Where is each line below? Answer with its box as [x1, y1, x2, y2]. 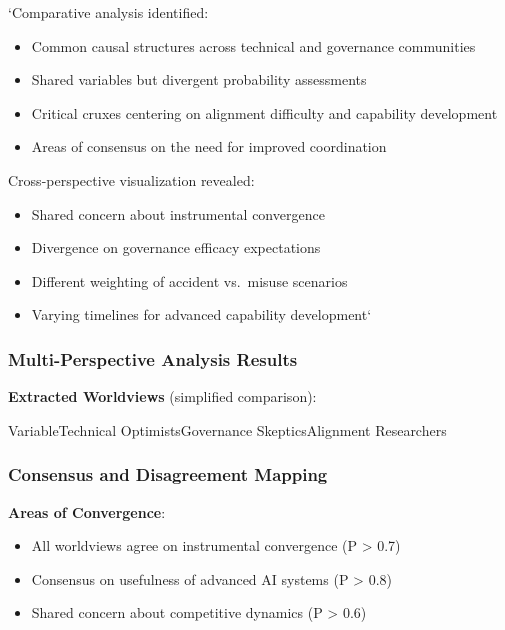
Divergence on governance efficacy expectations [31, 237, 321, 258]
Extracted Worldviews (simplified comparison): [8, 386, 317, 407]
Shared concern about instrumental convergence [31, 203, 325, 224]
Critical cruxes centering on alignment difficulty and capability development [31, 102, 498, 123]
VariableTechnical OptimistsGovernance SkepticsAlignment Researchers [8, 419, 447, 440]
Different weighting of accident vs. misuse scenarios [31, 270, 348, 291]
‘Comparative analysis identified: [8, 2, 209, 22]
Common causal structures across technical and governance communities [31, 35, 476, 56]
